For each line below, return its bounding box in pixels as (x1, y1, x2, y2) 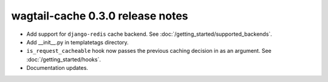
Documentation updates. (26, 64, 88, 72)
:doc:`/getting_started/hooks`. (26, 55, 101, 63)
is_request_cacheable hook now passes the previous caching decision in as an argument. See (26, 47, 272, 55)
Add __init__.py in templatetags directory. (26, 38, 129, 46)
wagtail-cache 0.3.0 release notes (11, 9, 188, 22)
